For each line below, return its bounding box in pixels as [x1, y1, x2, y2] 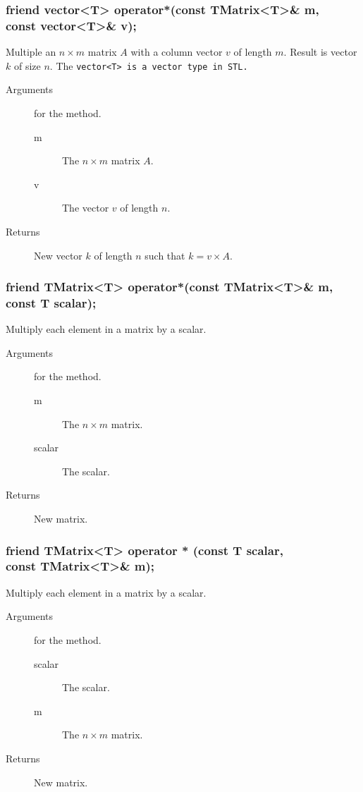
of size [13, 58, 41, 73]
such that [144, 248, 185, 262]
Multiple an [6, 44, 56, 59]
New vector [34, 248, 82, 262]
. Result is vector [283, 44, 357, 59]
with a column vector [130, 44, 223, 59]
